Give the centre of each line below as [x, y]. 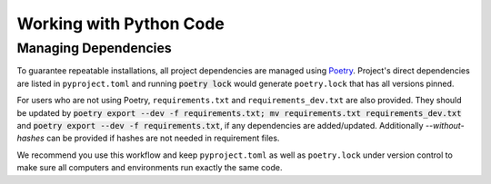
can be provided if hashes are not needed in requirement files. [163, 138]
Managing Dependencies [94, 48]
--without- [445, 125]
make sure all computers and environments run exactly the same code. [150, 168]
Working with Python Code [120, 24]
